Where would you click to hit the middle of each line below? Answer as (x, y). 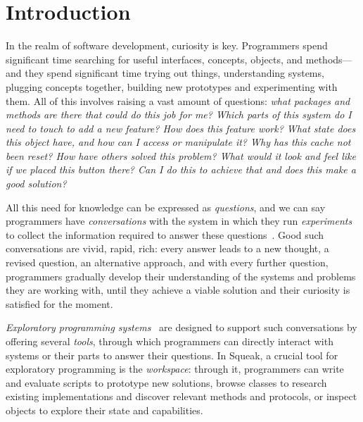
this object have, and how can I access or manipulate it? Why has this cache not (178, 142)
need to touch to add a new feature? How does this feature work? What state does (181, 128)
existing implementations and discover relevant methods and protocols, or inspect (181, 396)
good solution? (36, 184)
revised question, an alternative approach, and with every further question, (167, 262)
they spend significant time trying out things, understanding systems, (174, 73)
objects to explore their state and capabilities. (104, 410)
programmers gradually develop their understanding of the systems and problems (181, 276)
